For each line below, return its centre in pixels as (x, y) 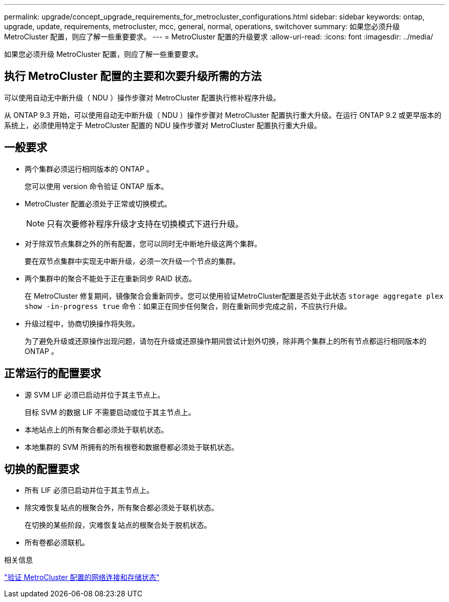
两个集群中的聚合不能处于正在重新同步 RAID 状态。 (110, 278)
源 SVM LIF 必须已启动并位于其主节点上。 (95, 395)
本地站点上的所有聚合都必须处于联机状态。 (96, 429)
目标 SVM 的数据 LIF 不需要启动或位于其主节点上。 (110, 412)
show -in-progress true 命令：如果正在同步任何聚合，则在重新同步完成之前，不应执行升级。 (188, 306)
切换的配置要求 (42, 469)
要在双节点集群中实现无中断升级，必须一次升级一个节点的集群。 (132, 261)
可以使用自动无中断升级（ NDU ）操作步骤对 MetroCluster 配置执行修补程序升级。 (142, 97)
